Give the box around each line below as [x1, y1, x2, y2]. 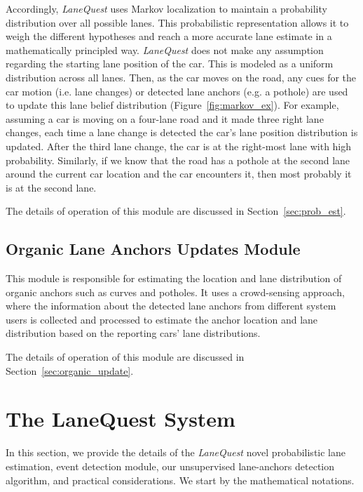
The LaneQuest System [6, 404, 235, 433]
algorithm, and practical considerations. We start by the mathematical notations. [6, 472, 355, 487]
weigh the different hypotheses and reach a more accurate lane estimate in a [6, 29, 332, 44]
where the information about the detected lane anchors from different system [6, 298, 336, 313]
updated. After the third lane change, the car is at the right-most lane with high [6, 138, 352, 153]
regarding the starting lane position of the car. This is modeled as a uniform [6, 56, 334, 71]
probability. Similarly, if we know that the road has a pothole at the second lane [6, 152, 350, 167]
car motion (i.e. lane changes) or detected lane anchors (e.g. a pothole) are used [6, 84, 348, 98]
